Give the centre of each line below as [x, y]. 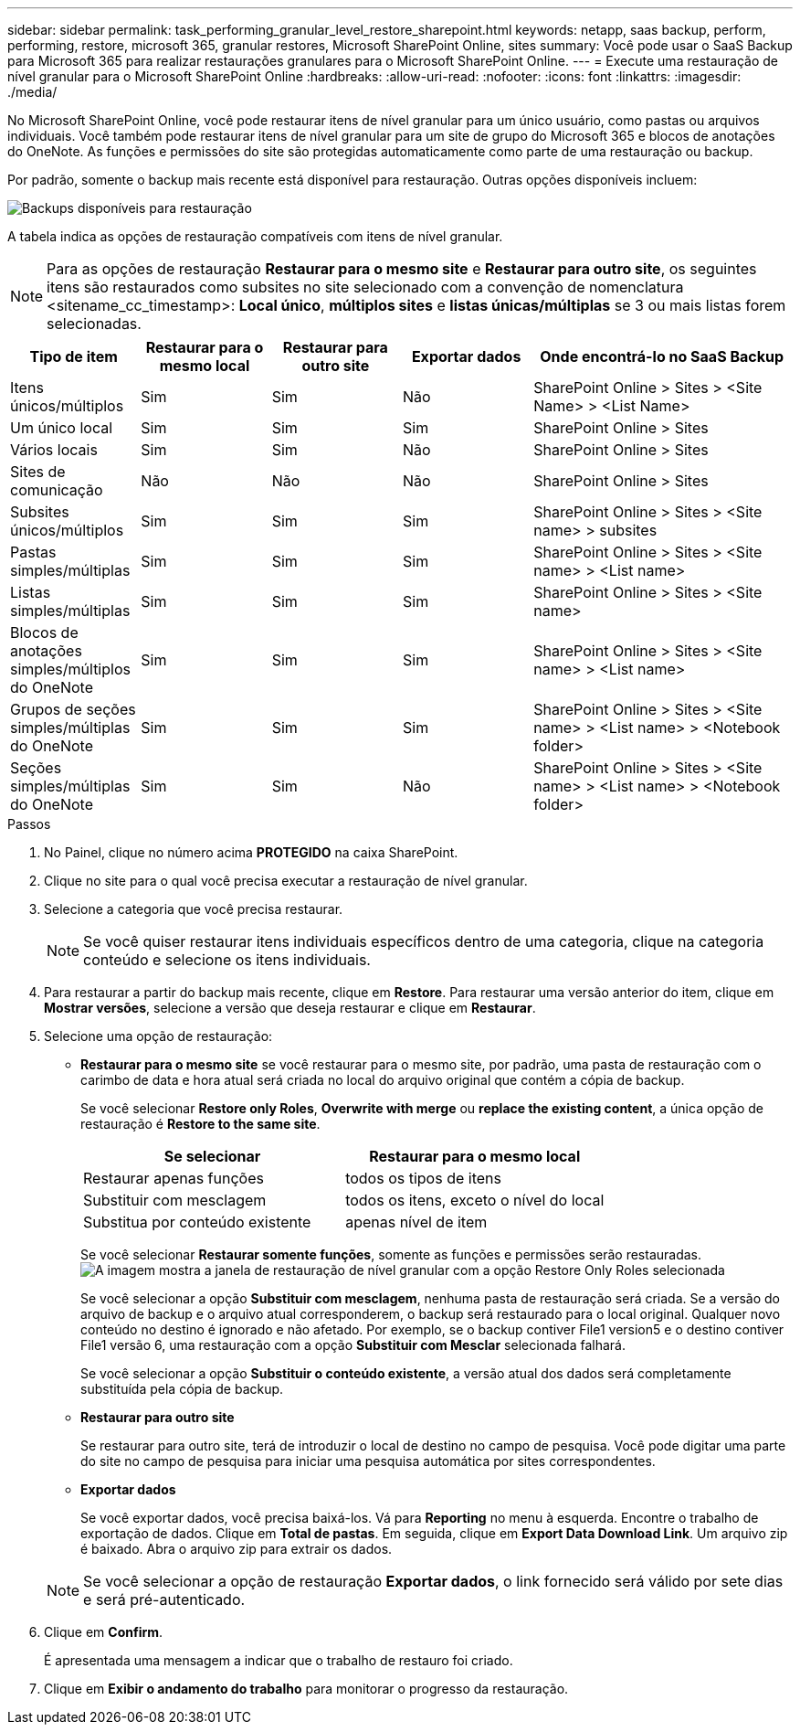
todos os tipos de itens [423, 1178]
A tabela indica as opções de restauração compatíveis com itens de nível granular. [255, 236]
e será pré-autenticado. [164, 1599]
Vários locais [54, 450]
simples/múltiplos [70, 669]
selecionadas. [94, 324]
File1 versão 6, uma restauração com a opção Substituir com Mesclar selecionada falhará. [353, 1345]
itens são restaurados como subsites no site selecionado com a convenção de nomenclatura [365, 287]
